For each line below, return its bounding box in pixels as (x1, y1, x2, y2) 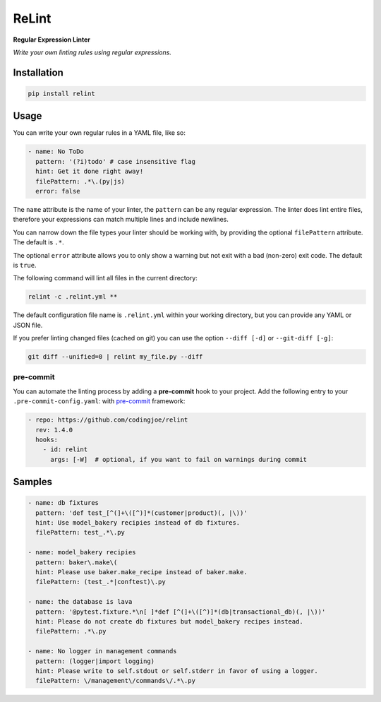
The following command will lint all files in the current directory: (13, 274, 198, 282)
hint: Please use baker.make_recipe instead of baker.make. (35, 569, 248, 576)
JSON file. (13, 321, 43, 329)
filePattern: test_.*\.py (35, 528, 125, 537)
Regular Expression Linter (13, 35, 91, 44)
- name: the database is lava (28, 597, 133, 606)
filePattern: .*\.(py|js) (35, 177, 125, 185)
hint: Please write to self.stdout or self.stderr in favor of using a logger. (35, 667, 319, 674)
